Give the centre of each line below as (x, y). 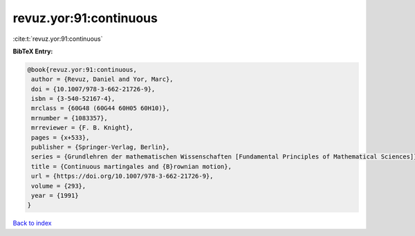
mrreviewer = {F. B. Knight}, (83, 128)
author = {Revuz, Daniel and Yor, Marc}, (102, 79)
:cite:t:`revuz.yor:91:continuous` (58, 39)
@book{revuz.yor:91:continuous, (82, 70)
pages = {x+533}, (61, 137)
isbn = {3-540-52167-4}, (73, 99)
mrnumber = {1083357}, (70, 118)
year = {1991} (55, 196)
